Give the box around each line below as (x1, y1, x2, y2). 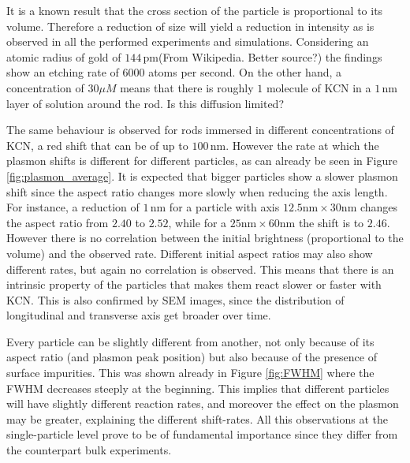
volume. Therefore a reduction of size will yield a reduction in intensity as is (6, 17, 375, 34)
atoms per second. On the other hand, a (148, 64, 342, 80)
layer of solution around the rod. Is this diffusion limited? (6, 95, 285, 111)
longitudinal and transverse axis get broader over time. (6, 307, 271, 323)
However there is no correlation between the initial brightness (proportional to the (6, 230, 404, 246)
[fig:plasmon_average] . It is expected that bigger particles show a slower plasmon (6, 167, 398, 184)
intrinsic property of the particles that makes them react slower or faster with (6, 276, 382, 293)
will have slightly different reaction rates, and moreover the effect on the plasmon (6, 395, 399, 412)
